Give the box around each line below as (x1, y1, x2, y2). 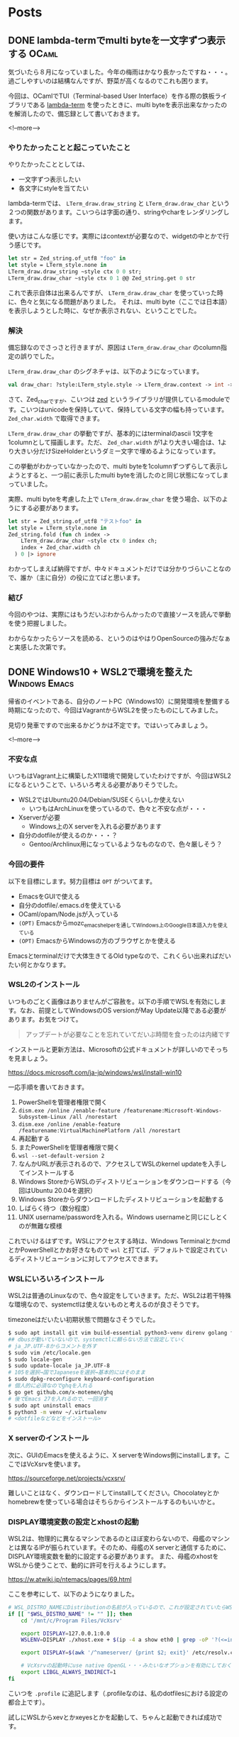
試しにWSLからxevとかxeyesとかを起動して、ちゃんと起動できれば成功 (8, 1713, 217, 1721)
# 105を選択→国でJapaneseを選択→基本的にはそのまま (8, 1369, 146, 1377)
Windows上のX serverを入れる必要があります (28, 822, 162, 831)
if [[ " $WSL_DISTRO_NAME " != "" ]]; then (8, 1610, 133, 1618)
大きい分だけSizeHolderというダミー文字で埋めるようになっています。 (13, 446, 220, 455)
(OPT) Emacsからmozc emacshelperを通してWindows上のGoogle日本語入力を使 (18, 918, 223, 929)
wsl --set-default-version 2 (18, 1152, 105, 1159)
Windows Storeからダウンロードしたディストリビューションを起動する (18, 1195, 224, 1203)
